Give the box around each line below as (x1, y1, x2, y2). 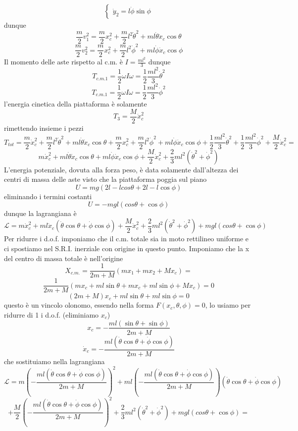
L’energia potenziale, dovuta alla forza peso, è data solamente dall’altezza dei (4, 164, 239, 174)
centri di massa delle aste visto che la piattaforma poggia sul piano (4, 174, 207, 184)
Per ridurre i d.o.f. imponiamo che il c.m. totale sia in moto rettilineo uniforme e (4, 233, 249, 244)
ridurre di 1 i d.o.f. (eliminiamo (4, 309, 99, 320)
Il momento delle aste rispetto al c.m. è (4, 56, 123, 67)
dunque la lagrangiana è (4, 208, 77, 218)
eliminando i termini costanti (4, 191, 92, 201)
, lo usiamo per (205, 300, 251, 310)
